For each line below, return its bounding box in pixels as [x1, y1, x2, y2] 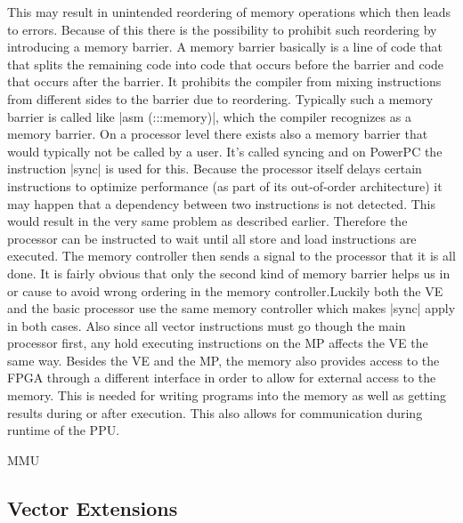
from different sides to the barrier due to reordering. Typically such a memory [7, 89, 434, 108]
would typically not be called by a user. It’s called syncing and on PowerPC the [7, 141, 443, 160]
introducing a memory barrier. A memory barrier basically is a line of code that [7, 37, 443, 56]
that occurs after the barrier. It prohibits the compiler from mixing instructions [7, 72, 442, 91]
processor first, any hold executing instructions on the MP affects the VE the [7, 334, 428, 352]
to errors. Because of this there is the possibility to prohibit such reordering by [7, 20, 437, 38]
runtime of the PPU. [7, 421, 120, 439]
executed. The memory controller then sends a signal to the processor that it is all [7, 246, 456, 265]
